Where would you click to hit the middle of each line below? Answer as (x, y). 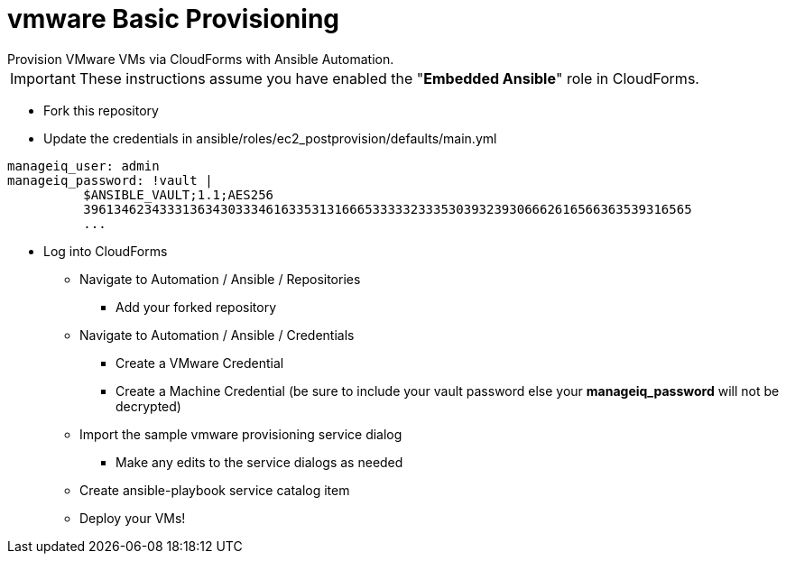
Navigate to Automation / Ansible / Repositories (220, 279)
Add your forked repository (196, 307)
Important (43, 78)
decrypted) (148, 406)
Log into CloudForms (106, 251)
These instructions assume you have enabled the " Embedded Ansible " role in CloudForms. (389, 78)
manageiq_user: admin (83, 166)
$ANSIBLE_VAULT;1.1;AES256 (179, 194)
